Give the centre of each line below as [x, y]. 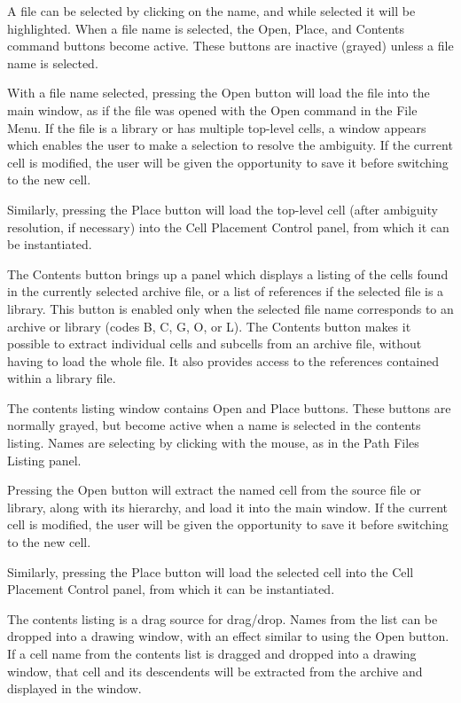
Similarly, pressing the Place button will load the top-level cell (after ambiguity [223, 209]
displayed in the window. [74, 688]
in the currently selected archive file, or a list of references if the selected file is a [226, 291]
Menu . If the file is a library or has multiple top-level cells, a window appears [217, 127]
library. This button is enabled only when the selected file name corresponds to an [230, 308]
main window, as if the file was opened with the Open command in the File [212, 109]
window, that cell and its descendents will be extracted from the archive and [215, 671]
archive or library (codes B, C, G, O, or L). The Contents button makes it [209, 326]
